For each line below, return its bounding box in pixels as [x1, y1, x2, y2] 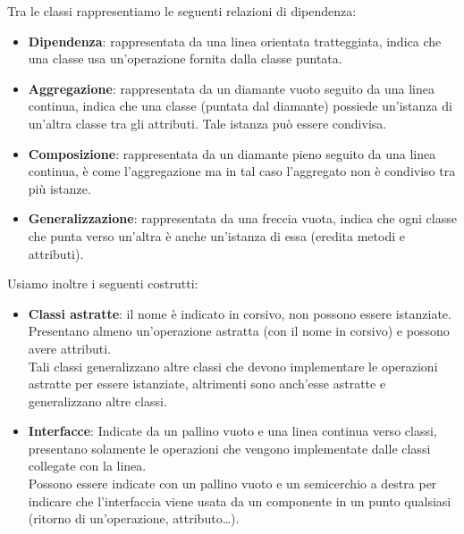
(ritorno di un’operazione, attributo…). [28, 509, 240, 528]
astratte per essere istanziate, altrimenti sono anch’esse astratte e [28, 374, 386, 393]
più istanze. [28, 179, 91, 197]
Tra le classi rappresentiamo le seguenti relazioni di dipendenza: [7, 2, 357, 20]
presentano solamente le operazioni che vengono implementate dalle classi [28, 438, 431, 457]
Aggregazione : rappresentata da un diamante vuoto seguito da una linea [28, 79, 434, 97]
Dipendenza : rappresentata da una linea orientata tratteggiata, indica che [28, 31, 442, 50]
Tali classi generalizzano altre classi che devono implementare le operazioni [28, 356, 438, 375]
